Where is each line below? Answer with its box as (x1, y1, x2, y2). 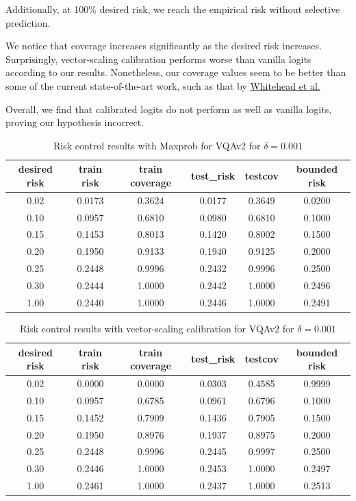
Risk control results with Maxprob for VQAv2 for (53, 138, 261, 152)
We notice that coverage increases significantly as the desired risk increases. (5, 38, 322, 53)
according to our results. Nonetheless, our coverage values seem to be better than (5, 65, 346, 80)
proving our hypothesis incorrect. (5, 115, 144, 130)
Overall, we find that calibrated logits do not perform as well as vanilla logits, (5, 101, 332, 116)
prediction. (5, 15, 51, 29)
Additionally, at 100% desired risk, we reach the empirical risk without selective (5, 2, 340, 16)
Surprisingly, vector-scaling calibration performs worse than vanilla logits (5, 51, 311, 66)
